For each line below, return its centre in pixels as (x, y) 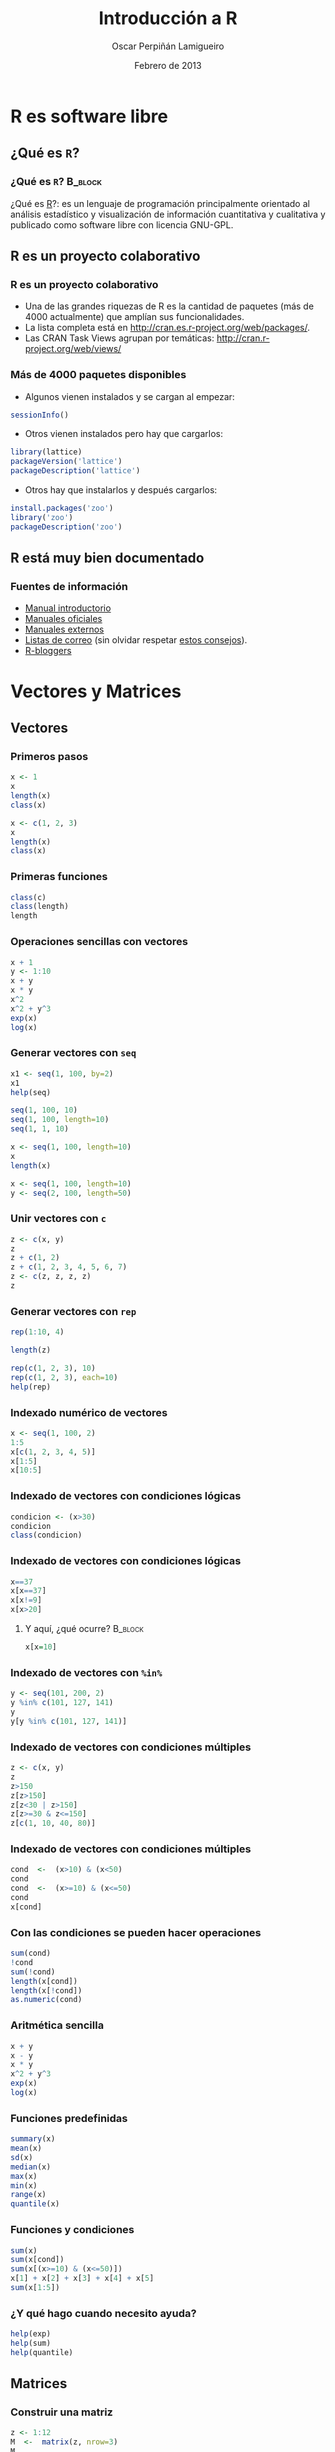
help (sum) (31, 2343)
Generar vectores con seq (73, 1053)
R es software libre (89, 116)
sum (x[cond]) (37, 2260)
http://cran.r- (243, 338)
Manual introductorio (68, 608)
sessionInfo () (40, 415)
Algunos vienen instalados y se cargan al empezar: (129, 396)
